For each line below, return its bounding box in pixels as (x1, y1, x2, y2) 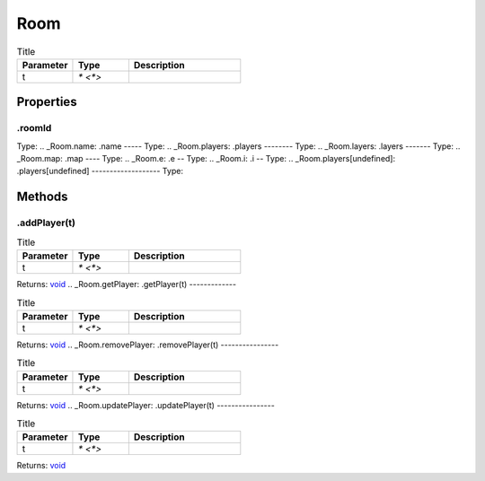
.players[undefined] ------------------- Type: (16, 166, 184, 177)
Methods (16, 189, 68, 205)
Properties (16, 94, 77, 109)
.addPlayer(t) (16, 216, 76, 229)
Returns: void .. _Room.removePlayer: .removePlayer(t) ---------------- (16, 339, 279, 350)
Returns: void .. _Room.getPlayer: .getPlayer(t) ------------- (16, 279, 237, 289)
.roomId (16, 122, 52, 135)
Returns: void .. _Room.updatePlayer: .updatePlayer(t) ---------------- (16, 399, 276, 410)
